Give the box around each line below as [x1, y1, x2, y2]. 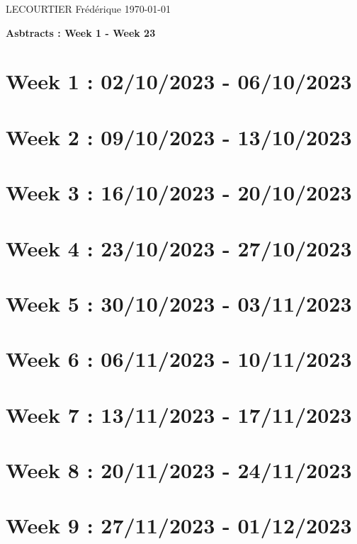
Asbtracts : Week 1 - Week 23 [6, 25, 156, 40]
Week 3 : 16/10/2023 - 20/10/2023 [6, 178, 352, 207]
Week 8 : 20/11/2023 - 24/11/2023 [6, 455, 352, 484]
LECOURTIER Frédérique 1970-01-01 [6, 1, 171, 16]
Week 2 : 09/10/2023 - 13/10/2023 [6, 122, 352, 151]
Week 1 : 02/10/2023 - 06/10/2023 [6, 67, 352, 96]
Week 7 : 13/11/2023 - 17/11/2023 [6, 399, 352, 429]
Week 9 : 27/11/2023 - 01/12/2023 [6, 511, 352, 540]
